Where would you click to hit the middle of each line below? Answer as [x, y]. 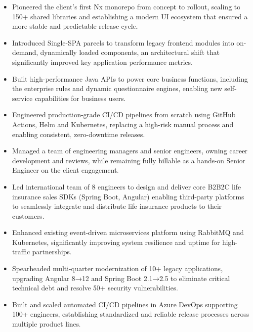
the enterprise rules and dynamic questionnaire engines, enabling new [117, 88]
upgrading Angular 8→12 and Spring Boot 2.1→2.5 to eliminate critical [121, 278]
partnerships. [52, 252]
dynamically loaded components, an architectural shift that [130, 52]
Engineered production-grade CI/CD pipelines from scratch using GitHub [124, 115]
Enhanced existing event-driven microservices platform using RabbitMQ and [128, 232]
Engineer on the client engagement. [65, 170]
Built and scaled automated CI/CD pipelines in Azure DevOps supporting [125, 304]
